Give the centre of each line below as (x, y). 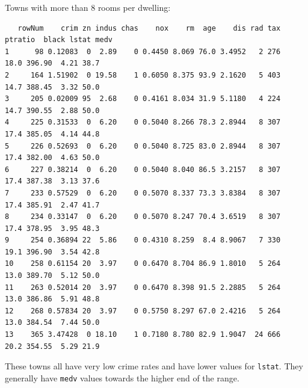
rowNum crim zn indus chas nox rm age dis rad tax (149, 28)
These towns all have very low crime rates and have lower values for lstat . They (154, 366)
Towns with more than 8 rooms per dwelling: (88, 7)
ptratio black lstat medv (59, 40)
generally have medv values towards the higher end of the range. (122, 377)
